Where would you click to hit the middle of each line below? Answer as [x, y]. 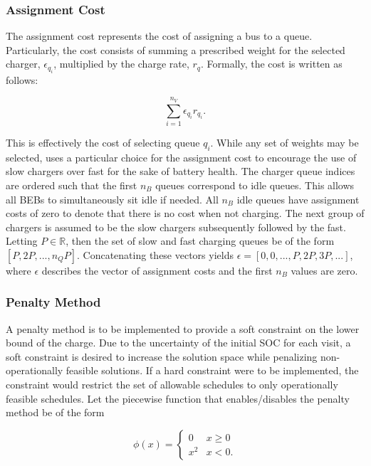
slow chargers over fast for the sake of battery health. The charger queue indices [181, 171]
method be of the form [55, 412]
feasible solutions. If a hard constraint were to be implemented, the [212, 370]
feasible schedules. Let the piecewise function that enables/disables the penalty [178, 398]
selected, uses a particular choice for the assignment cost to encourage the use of [181, 157]
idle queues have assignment [298, 199]
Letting [22, 241]
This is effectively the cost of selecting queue [103, 142]
